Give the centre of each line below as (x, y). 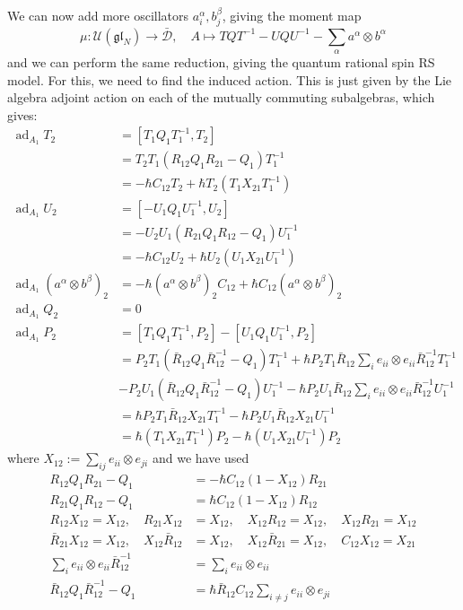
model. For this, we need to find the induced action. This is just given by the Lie (230, 79)
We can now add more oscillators (98, 15)
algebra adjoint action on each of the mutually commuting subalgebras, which (221, 97)
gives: (22, 114)
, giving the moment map (292, 15)
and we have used (201, 458)
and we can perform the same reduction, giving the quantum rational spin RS (221, 62)
